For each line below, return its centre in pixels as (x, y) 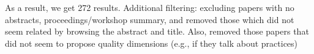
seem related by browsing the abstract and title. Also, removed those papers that (157, 31)
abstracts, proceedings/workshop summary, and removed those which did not (150, 19)
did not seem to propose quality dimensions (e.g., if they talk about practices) (151, 43)
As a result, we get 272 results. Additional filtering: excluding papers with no (150, 7)
